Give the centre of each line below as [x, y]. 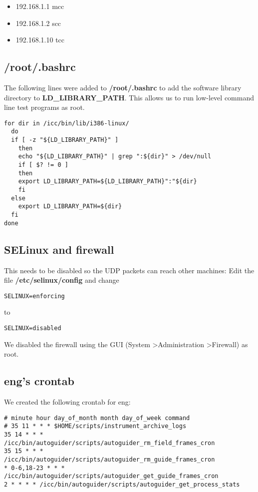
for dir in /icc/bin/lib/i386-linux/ [67, 123]
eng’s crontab [39, 381]
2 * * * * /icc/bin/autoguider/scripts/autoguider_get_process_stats [122, 484]
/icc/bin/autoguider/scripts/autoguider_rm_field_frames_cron [110, 443]
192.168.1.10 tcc [40, 40]
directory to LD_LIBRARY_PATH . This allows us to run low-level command [129, 97]
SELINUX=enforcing [34, 296]
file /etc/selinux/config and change [62, 280]
